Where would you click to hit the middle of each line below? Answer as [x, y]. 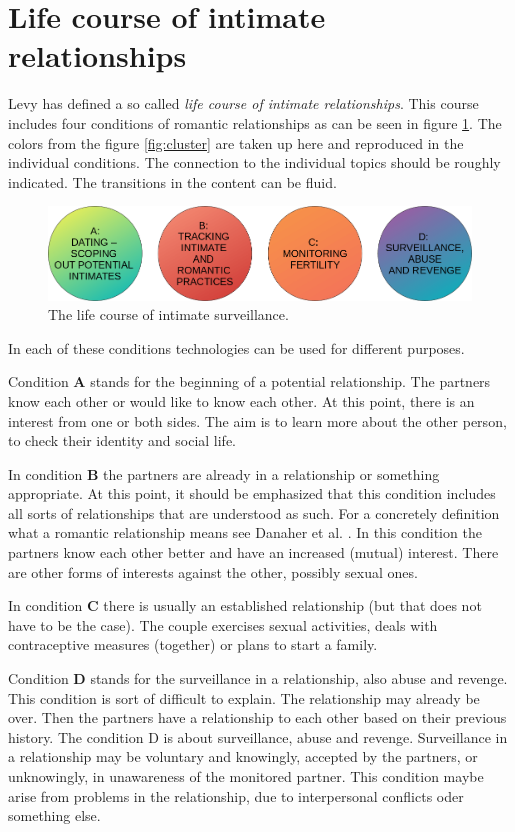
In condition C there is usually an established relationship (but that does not [245, 605]
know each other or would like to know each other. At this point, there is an [241, 400]
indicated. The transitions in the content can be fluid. [172, 181]
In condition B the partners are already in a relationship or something [224, 473]
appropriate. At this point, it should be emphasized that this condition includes [252, 493]
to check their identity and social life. [122, 440]
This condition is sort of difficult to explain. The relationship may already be [244, 697]
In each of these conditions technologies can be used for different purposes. [236, 347]
